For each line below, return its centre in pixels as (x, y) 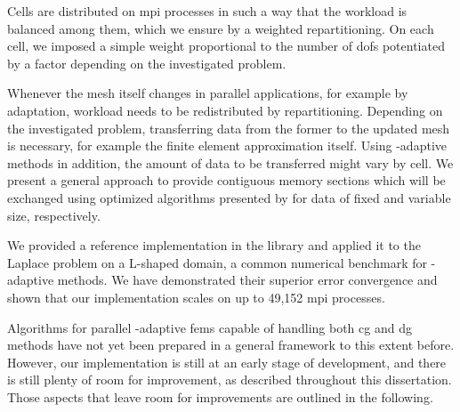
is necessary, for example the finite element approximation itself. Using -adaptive (227, 145)
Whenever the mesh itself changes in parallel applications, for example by (208, 93)
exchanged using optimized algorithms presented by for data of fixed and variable (229, 197)
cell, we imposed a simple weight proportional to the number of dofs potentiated (226, 46)
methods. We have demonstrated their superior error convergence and (247, 280)
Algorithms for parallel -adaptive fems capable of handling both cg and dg (210, 327)
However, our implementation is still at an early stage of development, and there (227, 362)
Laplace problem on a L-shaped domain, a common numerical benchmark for (217, 262)
